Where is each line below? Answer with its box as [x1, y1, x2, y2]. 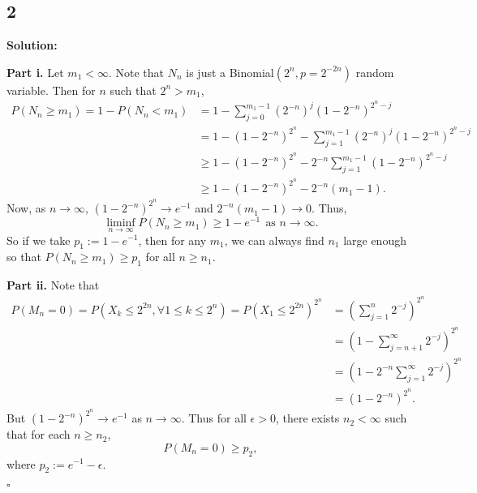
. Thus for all [181, 409, 247, 427]
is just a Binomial [186, 63, 274, 80]
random [355, 63, 394, 80]
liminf [106, 217, 135, 229]
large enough [343, 231, 406, 248]
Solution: [6, 36, 58, 54]
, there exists [275, 409, 340, 427]
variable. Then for [6, 81, 96, 98]
